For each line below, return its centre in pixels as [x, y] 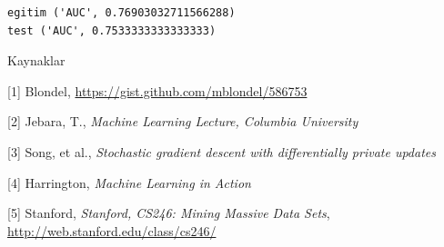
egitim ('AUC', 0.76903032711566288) [121, 13]
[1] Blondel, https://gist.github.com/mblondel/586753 [157, 90]
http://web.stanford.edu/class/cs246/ [112, 230]
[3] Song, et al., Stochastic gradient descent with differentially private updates [222, 151]
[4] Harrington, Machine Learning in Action [129, 182]
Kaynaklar [36, 60]
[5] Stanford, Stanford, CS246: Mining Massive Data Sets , [169, 213]
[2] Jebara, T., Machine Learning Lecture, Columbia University [183, 121]
